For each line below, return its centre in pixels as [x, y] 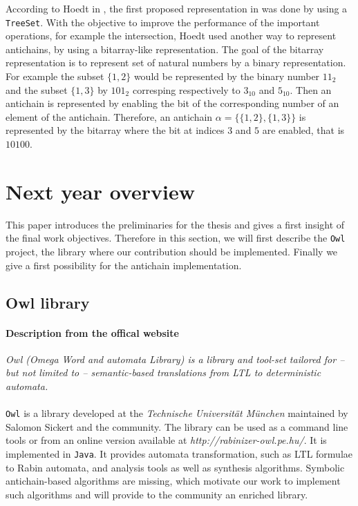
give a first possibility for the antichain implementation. [124, 265]
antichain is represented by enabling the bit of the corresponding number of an [172, 103]
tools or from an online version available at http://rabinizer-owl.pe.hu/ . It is [166, 440]
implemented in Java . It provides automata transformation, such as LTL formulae [179, 453]
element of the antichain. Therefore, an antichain [109, 116]
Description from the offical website [92, 332]
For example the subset [55, 76]
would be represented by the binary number [227, 76]
